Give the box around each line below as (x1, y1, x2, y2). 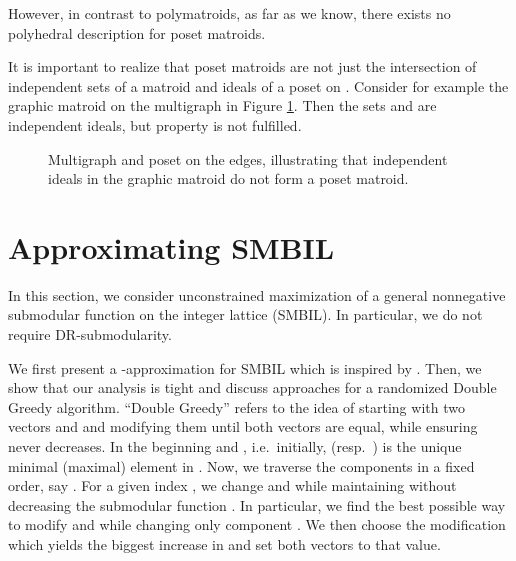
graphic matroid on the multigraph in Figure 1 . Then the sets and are (8, 95, 437, 116)
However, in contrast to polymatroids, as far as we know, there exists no (8, 3, 451, 23)
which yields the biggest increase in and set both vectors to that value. (8, 534, 441, 554)
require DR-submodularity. (8, 324, 172, 345)
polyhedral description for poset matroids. (8, 22, 266, 43)
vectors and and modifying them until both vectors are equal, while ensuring (8, 416, 478, 437)
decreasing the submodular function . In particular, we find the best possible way (8, 494, 506, 515)
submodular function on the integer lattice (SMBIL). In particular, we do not (8, 304, 483, 325)
